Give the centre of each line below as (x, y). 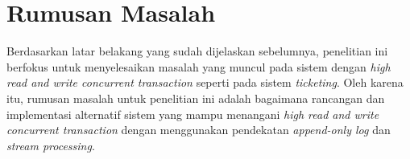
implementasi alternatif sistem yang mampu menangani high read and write (193, 114)
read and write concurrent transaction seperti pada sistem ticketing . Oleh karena (205, 82)
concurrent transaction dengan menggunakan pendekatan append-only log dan (199, 130)
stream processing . (51, 145)
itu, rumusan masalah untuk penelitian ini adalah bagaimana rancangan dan (196, 98)
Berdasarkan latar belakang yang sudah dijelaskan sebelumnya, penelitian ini (197, 51)
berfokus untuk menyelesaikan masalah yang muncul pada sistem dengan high (199, 66)
